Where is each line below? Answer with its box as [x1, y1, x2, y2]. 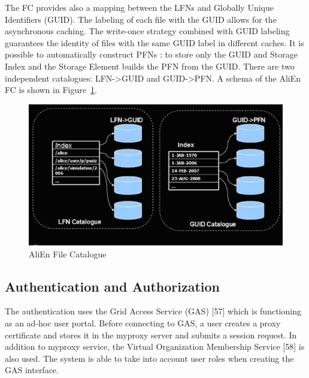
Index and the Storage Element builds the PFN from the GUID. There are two [5, 59, 295, 72]
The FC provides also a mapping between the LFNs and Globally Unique [5, 1, 274, 13]
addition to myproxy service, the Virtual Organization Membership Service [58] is [5, 340, 305, 353]
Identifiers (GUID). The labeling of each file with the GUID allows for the [5, 13, 277, 25]
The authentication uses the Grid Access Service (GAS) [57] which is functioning [5, 305, 301, 317]
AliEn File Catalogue [29, 247, 107, 260]
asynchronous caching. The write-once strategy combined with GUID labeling [5, 25, 290, 37]
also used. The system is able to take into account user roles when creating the [5, 352, 294, 364]
